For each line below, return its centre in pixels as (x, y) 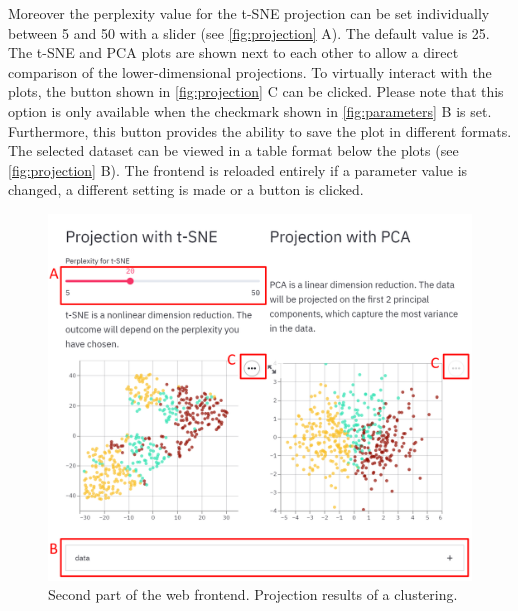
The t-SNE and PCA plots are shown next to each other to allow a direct (233, 52)
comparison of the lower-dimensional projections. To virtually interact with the (250, 71)
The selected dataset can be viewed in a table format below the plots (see (233, 150)
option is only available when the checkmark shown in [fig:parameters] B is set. (250, 110)
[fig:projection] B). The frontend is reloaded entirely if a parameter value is (238, 169)
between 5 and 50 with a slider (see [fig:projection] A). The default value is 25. (249, 32)
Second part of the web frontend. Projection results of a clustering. (253, 594)
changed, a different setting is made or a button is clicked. (186, 189)
